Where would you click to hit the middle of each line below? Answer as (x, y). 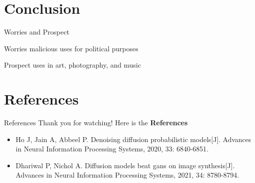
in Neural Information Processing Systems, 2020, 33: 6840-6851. (112, 149)
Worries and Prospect (37, 32)
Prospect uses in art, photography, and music (73, 65)
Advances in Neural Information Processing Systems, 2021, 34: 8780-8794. (127, 175)
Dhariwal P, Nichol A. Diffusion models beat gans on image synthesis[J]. (125, 165)
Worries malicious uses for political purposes (71, 48)
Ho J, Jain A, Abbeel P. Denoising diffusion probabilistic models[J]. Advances (133, 139)
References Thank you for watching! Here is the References (96, 123)
